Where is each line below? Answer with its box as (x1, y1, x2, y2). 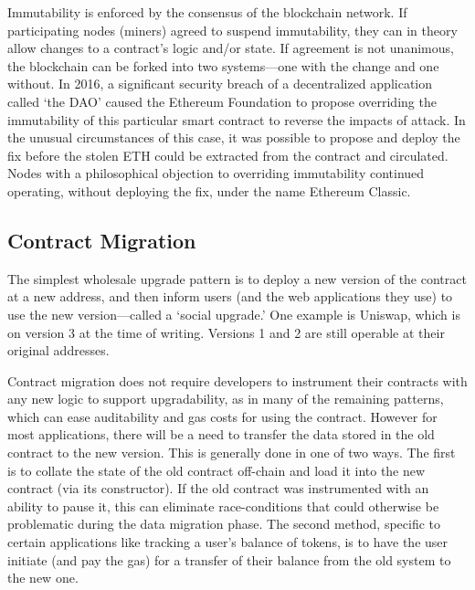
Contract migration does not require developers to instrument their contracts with (7, 371, 468, 390)
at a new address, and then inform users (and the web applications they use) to (7, 287, 453, 306)
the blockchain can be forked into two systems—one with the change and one (7, 56, 439, 75)
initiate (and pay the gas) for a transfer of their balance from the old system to (7, 550, 451, 569)
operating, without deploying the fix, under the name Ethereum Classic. (7, 181, 411, 200)
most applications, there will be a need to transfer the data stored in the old (7, 425, 435, 444)
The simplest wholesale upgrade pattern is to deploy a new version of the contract (7, 269, 467, 288)
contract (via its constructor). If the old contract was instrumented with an (7, 479, 429, 498)
